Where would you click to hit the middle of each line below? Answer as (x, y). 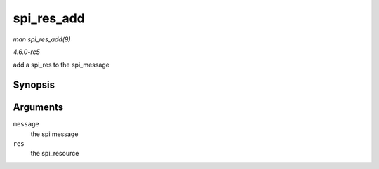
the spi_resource (55, 154)
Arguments (38, 108)
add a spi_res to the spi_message (61, 65)
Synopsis (34, 85)
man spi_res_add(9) (42, 39)
